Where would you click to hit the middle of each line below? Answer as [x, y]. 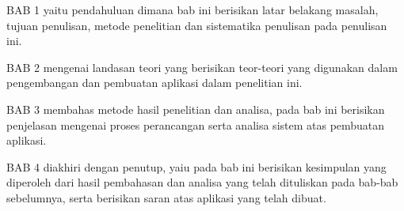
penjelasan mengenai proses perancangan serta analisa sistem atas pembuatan [196, 124]
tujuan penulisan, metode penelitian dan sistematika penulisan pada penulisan [197, 25]
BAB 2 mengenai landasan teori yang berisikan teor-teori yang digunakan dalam [202, 67]
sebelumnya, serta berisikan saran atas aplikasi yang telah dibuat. [166, 197]
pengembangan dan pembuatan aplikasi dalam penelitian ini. [154, 83]
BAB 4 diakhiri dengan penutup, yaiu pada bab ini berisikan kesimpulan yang [196, 166]
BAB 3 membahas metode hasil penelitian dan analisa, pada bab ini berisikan [196, 109]
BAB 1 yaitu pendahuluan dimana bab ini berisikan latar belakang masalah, [192, 9]
